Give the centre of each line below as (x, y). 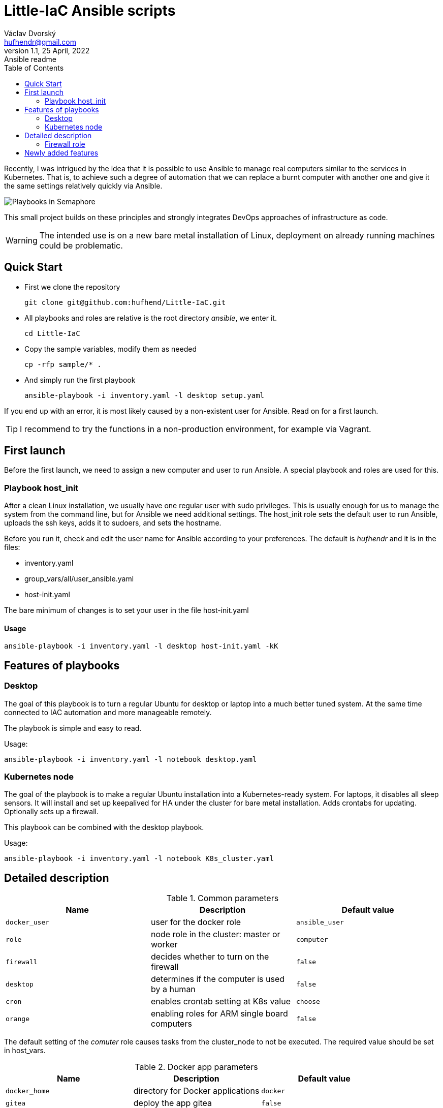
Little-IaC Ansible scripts (90, 11)
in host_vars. (25, 1051)
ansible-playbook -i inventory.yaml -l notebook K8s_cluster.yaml (139, 859)
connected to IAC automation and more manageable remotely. (108, 712)
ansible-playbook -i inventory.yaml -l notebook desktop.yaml (131, 759)
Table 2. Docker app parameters (196, 1067)
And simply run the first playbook (80, 380)
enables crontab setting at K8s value (220, 1002)
